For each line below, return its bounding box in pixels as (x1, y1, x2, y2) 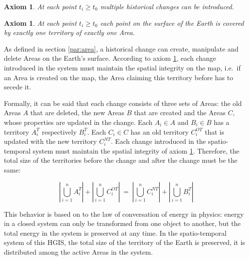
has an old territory (131, 126, 189, 137)
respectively (42, 126, 77, 137)
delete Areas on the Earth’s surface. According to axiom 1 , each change (4, 53, 216, 63)
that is (204, 126, 224, 137)
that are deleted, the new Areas (30, 107, 124, 118)
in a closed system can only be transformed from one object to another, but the (4, 218, 241, 228)
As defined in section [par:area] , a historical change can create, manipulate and (4, 43, 239, 53)
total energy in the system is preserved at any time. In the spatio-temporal (4, 227, 227, 238)
